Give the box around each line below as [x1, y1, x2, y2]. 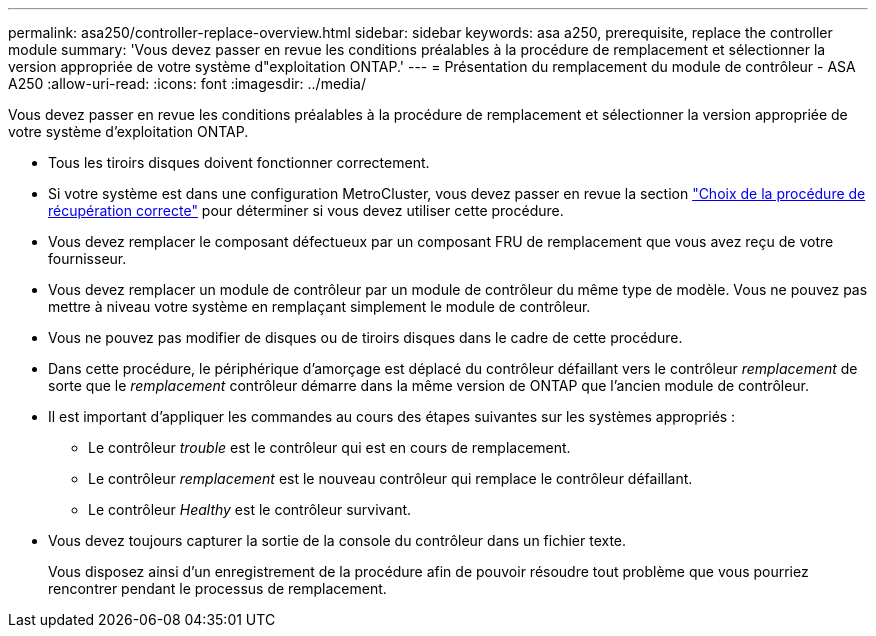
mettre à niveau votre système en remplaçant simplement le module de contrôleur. [48, 298, 591, 315]
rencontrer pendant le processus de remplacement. [48, 580, 387, 597]
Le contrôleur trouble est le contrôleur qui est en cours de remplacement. [88, 439, 571, 456]
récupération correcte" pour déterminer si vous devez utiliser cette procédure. [48, 202, 564, 219]
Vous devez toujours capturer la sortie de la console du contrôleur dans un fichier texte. [48, 532, 627, 549]
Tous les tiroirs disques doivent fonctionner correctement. [48, 154, 430, 171]
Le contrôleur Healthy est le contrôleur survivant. [88, 501, 412, 518]
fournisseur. [48, 250, 127, 267]
